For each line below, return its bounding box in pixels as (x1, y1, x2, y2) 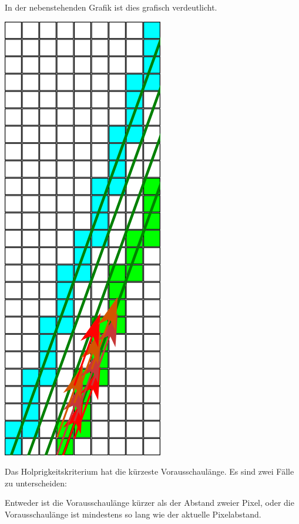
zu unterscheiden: (5, 476, 67, 489)
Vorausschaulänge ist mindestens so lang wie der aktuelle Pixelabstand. (5, 508, 261, 520)
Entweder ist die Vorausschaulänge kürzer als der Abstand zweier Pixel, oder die (5, 496, 294, 509)
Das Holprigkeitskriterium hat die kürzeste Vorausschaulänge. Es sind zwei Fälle (5, 465, 294, 478)
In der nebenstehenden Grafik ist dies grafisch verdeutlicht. (5, 1, 217, 13)
